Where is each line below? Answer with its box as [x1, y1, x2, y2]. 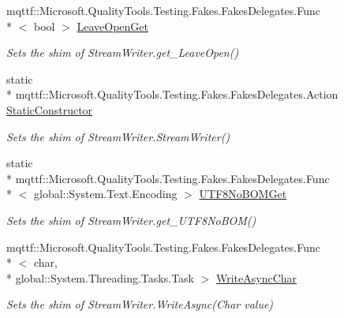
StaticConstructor [6, 101, 93, 118]
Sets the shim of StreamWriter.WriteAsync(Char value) [6, 296, 274, 312]
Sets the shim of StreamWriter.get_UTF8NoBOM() [6, 211, 256, 228]
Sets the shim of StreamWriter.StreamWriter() [6, 128, 230, 144]
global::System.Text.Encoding [33, 185, 178, 202]
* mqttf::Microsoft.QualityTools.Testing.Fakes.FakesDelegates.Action [6, 86, 338, 103]
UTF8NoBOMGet [199, 185, 287, 202]
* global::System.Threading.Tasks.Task [6, 269, 194, 286]
